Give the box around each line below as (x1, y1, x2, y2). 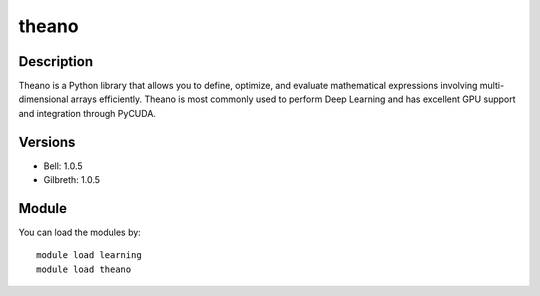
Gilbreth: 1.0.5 (43, 174, 100, 186)
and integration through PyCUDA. (18, 107, 157, 119)
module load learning (36, 250, 142, 261)
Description (18, 53, 94, 70)
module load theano (36, 263, 132, 275)
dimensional (18, 93, 69, 105)
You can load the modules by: (18, 226, 142, 239)
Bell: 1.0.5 (43, 160, 84, 172)
